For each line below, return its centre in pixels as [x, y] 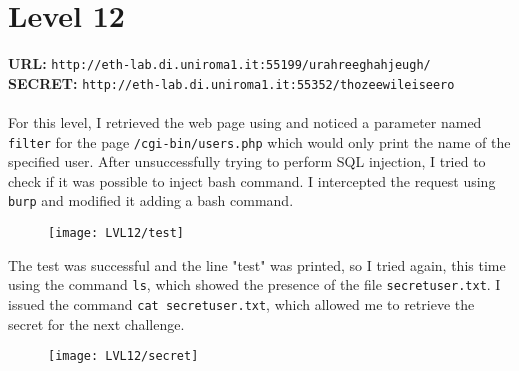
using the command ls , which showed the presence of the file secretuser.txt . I [254, 284]
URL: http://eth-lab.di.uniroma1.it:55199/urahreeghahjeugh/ [219, 63]
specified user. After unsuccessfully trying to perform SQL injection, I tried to [247, 161]
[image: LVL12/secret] [123, 356]
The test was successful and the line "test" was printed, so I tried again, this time [257, 264]
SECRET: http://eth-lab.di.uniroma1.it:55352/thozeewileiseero [231, 82]
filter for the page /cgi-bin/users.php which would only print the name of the [259, 141]
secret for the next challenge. [96, 323]
